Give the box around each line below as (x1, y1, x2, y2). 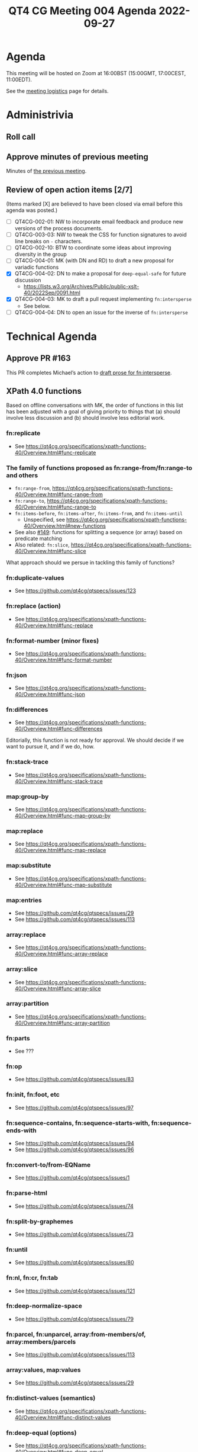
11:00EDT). (6, 76, 33, 83)
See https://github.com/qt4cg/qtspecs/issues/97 (14, 1104, 134, 1111)
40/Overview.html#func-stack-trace (14, 778, 103, 785)
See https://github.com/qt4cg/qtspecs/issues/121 (14, 1287, 135, 1294)
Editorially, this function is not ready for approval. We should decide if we (6, 737, 184, 744)
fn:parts (6, 1034, 31, 1042)
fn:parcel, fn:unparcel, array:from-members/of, (6, 1330, 146, 1338)
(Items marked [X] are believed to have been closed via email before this (6, 200, 183, 208)
